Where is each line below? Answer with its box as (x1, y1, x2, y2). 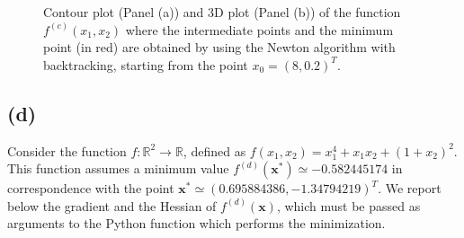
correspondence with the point (7, 179, 174, 198)
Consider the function (7, 141, 127, 160)
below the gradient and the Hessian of (7, 196, 217, 215)
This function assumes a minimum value (7, 159, 229, 178)
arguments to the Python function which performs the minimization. (7, 214, 386, 233)
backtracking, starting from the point (43, 55, 248, 74)
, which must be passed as (276, 196, 421, 215)
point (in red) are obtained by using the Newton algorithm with (43, 38, 396, 57)
